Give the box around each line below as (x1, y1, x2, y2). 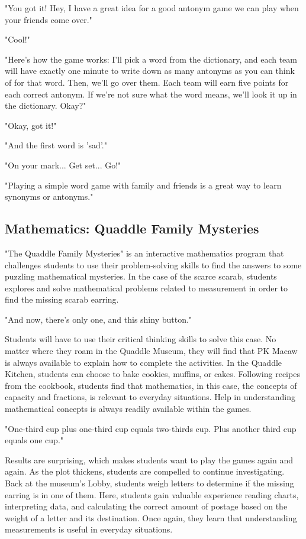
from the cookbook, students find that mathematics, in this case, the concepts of (5, 379, 297, 391)
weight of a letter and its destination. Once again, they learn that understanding (5, 511, 297, 524)
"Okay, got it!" (5, 119, 57, 131)
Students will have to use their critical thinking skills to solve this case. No (5, 333, 276, 345)
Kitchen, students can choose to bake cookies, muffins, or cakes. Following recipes (5, 368, 300, 380)
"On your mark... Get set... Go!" (5, 158, 121, 171)
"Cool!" (5, 33, 30, 46)
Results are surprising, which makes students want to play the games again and (5, 453, 294, 466)
